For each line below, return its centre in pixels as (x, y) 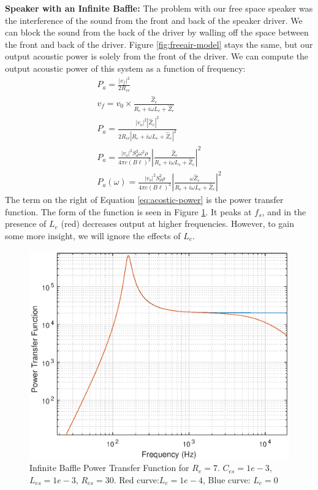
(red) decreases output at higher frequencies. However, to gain (177, 224)
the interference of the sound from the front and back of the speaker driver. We (154, 20)
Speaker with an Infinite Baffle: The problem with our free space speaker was (159, 8)
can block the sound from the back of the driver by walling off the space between (157, 32)
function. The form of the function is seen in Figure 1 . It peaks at (128, 211)
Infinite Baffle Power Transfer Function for (109, 468)
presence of (26, 224)
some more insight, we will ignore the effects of (93, 235)
